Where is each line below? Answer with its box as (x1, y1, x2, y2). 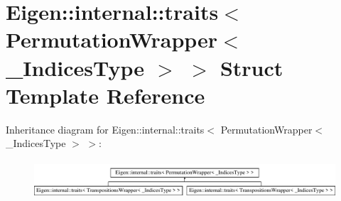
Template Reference (6, 80, 205, 109)
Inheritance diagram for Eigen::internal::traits (6, 121, 205, 136)
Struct (220, 53, 283, 82)
